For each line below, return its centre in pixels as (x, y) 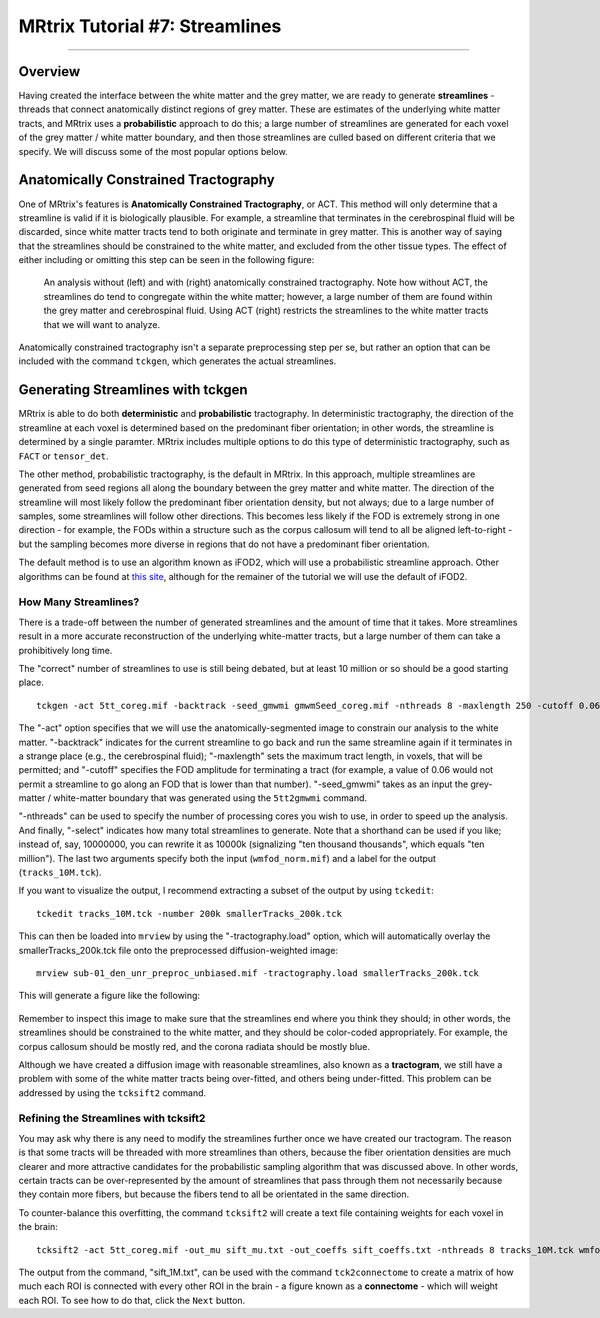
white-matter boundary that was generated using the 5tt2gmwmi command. (210, 798)
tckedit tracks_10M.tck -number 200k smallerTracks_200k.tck (189, 913)
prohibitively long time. (65, 650)
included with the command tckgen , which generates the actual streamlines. (177, 361)
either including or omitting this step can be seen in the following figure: (166, 260)
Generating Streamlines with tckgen (133, 390)
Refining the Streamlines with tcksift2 (112, 1118)
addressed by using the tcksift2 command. (112, 1092)
